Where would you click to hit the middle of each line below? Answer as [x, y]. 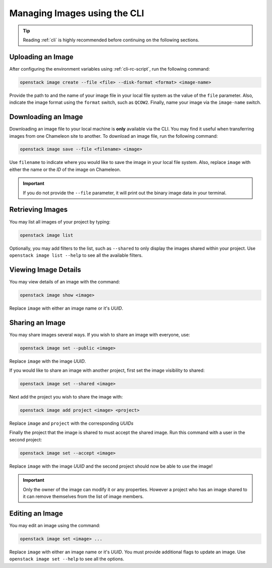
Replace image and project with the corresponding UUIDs [71, 423]
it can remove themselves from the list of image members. [83, 496]
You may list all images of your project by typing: [60, 221]
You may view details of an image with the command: [65, 281]
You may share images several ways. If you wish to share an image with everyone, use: [100, 334]
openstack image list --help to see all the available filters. [76, 255]
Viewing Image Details [45, 270]
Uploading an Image [42, 57]
